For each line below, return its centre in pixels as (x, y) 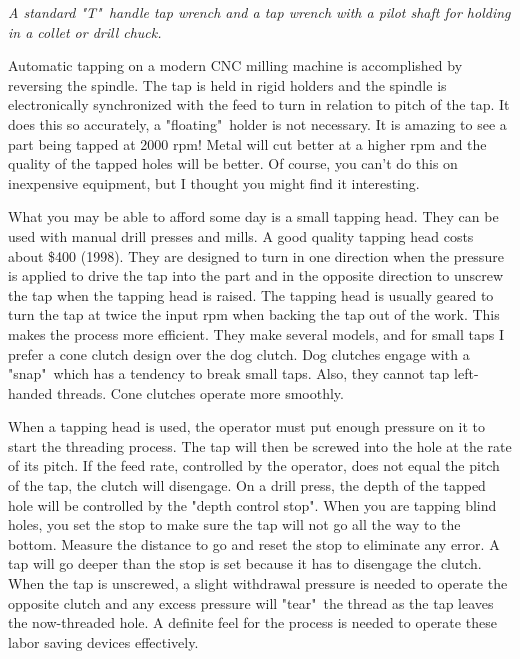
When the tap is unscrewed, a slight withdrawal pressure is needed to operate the (258, 583)
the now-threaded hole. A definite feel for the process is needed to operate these (252, 622)
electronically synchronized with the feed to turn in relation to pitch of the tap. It (259, 104)
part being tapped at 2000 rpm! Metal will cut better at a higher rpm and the (247, 143)
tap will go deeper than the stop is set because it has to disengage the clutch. (245, 563)
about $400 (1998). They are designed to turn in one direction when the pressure (256, 255)
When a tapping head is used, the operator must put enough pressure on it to (246, 426)
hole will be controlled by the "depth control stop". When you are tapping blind (252, 504)
